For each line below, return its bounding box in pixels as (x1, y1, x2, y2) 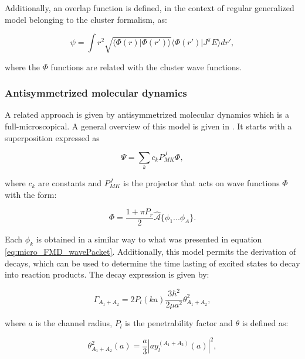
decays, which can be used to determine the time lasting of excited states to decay (5, 257, 300, 269)
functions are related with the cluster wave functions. (50, 60, 242, 73)
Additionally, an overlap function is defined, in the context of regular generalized (5, 2, 294, 13)
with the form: (5, 188, 57, 200)
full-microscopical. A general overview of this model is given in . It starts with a (5, 119, 292, 132)
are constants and (38, 177, 102, 189)
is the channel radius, (35, 317, 113, 329)
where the (5, 60, 40, 73)
